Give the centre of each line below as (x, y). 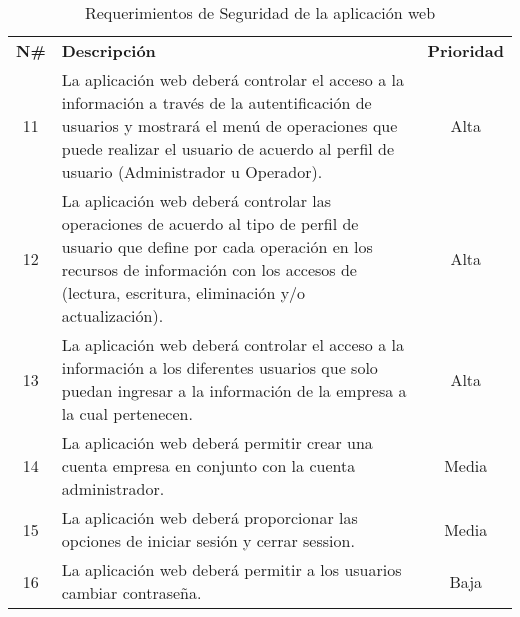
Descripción (108, 50)
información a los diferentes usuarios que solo (219, 367)
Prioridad (465, 50)
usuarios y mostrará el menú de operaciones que (229, 125)
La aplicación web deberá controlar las (196, 200)
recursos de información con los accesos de (209, 269)
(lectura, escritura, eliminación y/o (183, 292)
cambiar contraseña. (131, 592)
